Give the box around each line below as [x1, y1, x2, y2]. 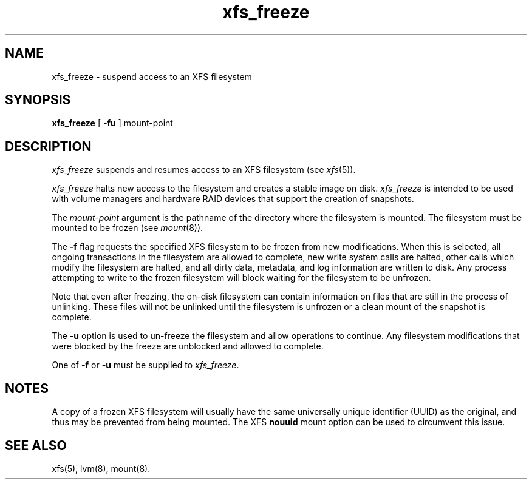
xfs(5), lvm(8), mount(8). [52, 463, 151, 474]
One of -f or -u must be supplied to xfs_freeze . [52, 360, 239, 371]
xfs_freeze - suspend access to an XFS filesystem [52, 71, 252, 82]
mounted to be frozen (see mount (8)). [52, 223, 203, 234]
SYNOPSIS [5, 92, 71, 108]
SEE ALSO [5, 437, 67, 453]
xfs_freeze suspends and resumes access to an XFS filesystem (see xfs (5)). [52, 164, 356, 175]
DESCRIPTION [5, 138, 92, 154]
